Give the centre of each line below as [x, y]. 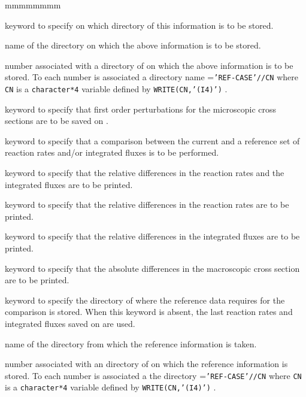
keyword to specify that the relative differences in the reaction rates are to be [147, 204]
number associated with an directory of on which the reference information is [146, 364]
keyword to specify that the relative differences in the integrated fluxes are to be [152, 236]
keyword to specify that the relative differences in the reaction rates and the [145, 173]
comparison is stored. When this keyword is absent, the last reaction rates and [149, 312]
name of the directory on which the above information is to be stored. [133, 45]
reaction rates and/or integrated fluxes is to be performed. [112, 152]
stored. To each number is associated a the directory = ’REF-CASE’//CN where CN [153, 375]
